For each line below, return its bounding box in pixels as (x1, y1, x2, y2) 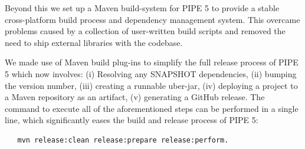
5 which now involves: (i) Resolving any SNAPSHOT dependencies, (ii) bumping (5, 67, 297, 80)
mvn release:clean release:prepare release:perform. (17, 135, 229, 144)
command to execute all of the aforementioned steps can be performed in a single (5, 102, 299, 114)
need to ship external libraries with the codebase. (5, 36, 183, 48)
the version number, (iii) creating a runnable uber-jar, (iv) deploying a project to (5, 79, 298, 91)
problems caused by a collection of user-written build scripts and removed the (5, 25, 286, 37)
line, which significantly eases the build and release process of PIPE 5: (5, 114, 258, 126)
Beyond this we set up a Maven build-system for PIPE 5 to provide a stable (5, 2, 280, 14)
